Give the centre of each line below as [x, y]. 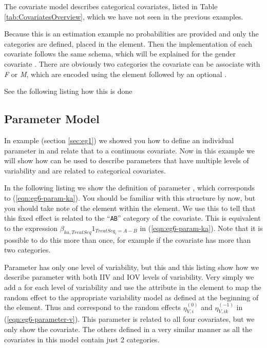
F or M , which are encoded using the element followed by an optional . [116, 74]
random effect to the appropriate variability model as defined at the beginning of [131, 297]
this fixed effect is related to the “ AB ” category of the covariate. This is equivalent [132, 218]
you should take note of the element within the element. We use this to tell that [130, 208]
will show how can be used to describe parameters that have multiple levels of [127, 160]
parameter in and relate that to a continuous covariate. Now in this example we [129, 150]
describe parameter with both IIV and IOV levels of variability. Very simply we [129, 277]
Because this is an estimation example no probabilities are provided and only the [131, 34]
